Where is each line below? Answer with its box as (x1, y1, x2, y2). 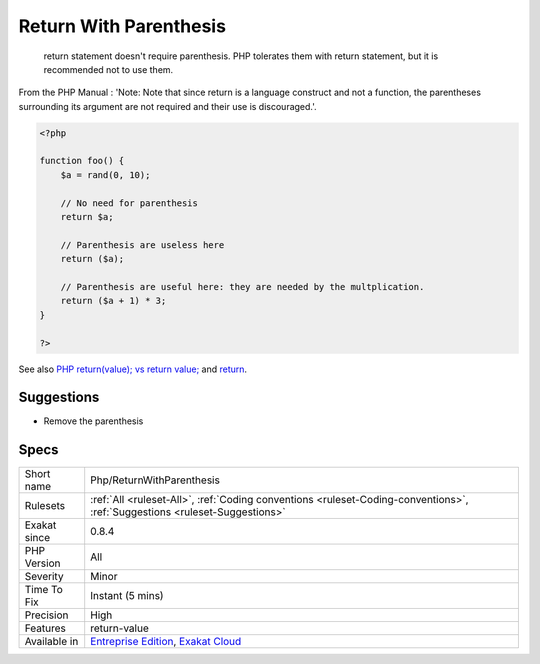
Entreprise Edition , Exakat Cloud (90, 635, 242, 649)
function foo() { (39, 155, 125, 167)
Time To (24, 583, 64, 597)
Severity (24, 570, 64, 584)
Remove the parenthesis (43, 415, 144, 427)
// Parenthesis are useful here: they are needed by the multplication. (60, 281, 425, 292)
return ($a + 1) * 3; (60, 295, 167, 307)
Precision (24, 608, 69, 622)
